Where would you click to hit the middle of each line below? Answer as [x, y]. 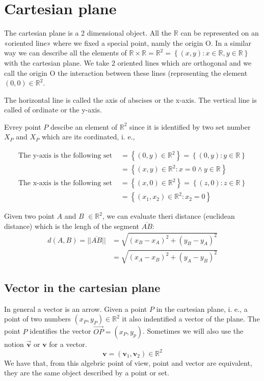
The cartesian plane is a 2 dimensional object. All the [88, 33]
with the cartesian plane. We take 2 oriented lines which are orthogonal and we [128, 62]
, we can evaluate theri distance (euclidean [169, 216]
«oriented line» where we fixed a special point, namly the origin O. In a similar [128, 42]
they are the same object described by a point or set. [87, 373]
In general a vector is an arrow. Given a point [76, 309]
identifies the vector [60, 331]
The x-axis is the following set [65, 183]
